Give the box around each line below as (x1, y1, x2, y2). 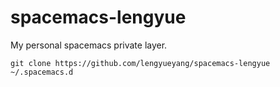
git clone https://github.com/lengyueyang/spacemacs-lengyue (10, 58, 271, 68)
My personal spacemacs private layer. (10, 39, 168, 51)
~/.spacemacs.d (10, 67, 74, 77)
